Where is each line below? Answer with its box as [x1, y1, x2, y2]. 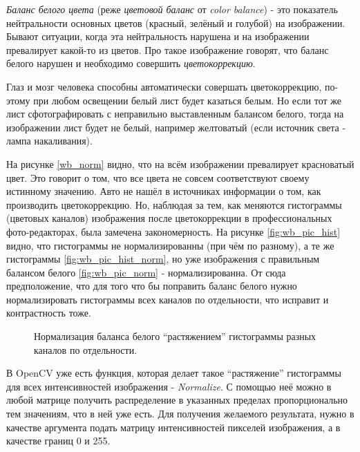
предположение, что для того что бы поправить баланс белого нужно [6, 279, 297, 293]
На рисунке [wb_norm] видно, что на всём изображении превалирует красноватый [6, 156, 354, 171]
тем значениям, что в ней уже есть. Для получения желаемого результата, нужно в [6, 406, 354, 421]
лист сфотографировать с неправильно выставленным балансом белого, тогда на [6, 106, 344, 121]
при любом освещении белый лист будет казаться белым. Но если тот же [33, 93, 341, 107]
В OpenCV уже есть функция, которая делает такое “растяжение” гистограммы [6, 366, 341, 380]
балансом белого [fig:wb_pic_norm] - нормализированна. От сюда [6, 265, 286, 279]
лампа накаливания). [6, 133, 93, 148]
